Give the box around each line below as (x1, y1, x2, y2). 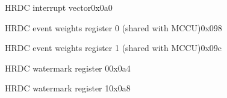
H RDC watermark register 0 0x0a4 (5, 61, 131, 74)
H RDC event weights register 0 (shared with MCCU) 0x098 (5, 21, 222, 34)
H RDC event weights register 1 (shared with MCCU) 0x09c (5, 41, 222, 54)
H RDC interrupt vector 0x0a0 (5, 1, 113, 13)
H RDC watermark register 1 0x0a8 (5, 82, 131, 94)
